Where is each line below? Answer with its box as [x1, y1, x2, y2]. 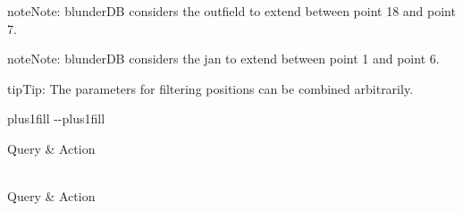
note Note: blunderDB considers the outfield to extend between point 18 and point [7, 2, 456, 20]
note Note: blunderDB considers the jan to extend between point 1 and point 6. [7, 49, 440, 68]
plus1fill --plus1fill [7, 109, 105, 128]
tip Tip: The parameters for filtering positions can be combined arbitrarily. [7, 79, 414, 97]
